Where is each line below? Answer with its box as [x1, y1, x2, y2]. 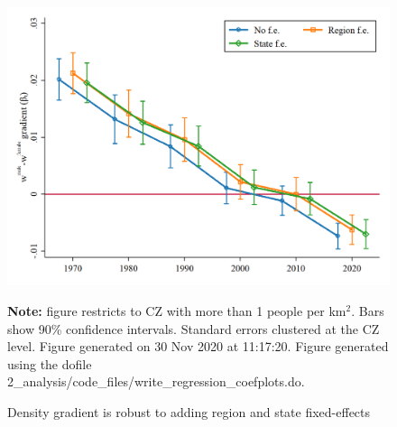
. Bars [351, 302, 384, 320]
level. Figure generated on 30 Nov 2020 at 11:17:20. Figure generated [7, 337, 389, 356]
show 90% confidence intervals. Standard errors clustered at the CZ [7, 319, 380, 338]
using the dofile [7, 354, 92, 373]
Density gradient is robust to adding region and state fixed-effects [7, 403, 371, 422]
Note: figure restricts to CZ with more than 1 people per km [7, 302, 346, 320]
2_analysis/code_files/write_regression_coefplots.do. [7, 372, 305, 391]
